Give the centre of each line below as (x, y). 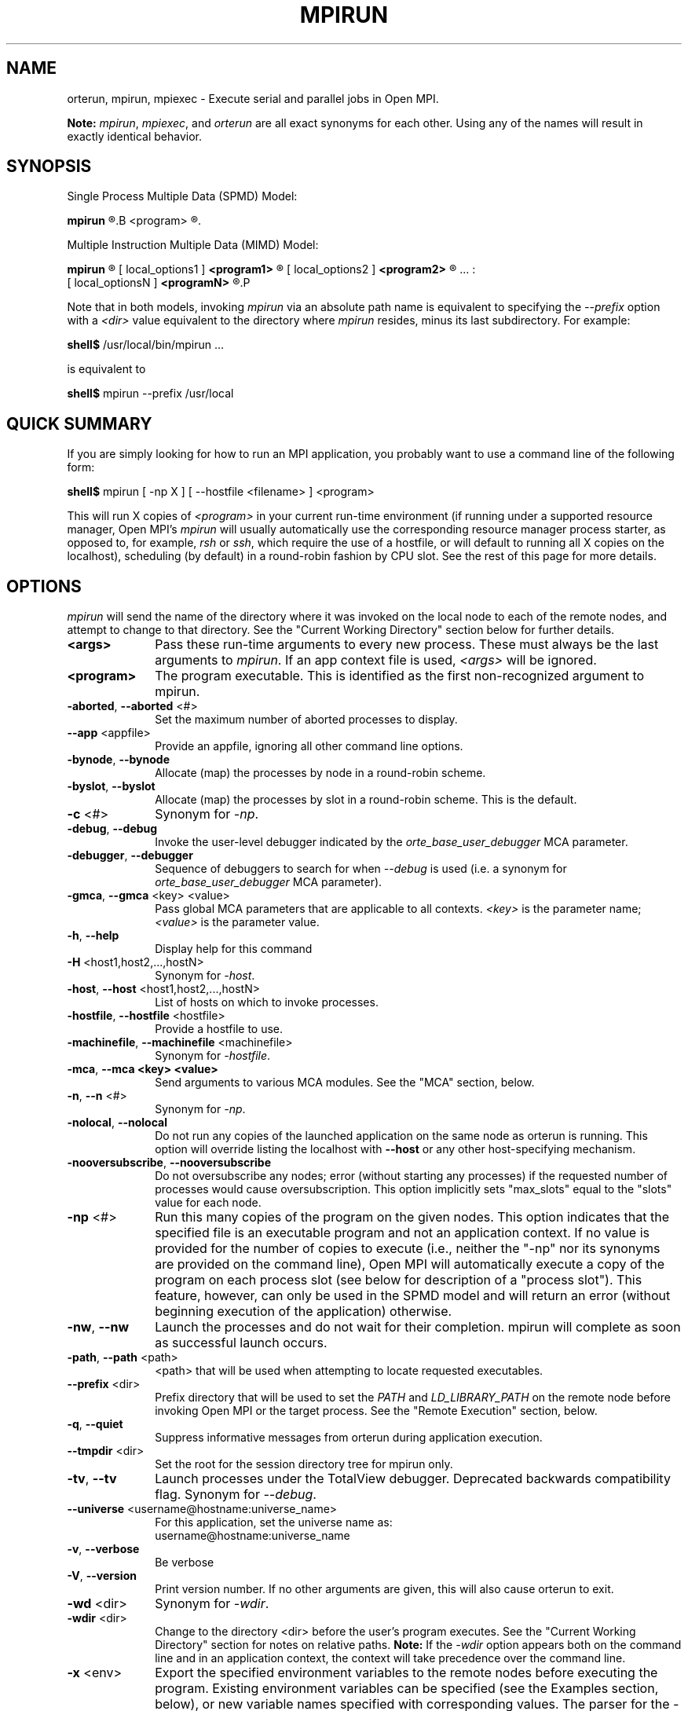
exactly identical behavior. (135, 136)
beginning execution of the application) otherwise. (304, 1312)
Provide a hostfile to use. (219, 1029)
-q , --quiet (95, 1424)
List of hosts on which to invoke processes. (267, 1002)
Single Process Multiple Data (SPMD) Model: (182, 196)
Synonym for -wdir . (212, 1604)
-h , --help (93, 936)
